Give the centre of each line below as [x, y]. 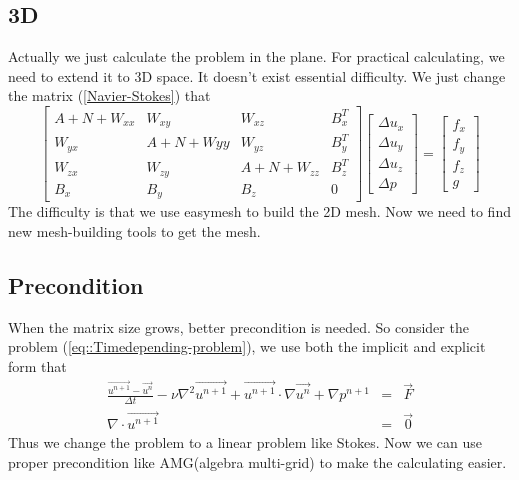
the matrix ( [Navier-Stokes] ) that [109, 95]
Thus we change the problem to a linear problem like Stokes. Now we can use [245, 442]
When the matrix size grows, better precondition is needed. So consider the [238, 326]
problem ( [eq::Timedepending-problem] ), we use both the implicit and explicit [247, 346]
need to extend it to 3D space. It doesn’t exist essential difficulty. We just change [257, 75]
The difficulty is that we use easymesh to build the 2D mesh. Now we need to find [259, 211]
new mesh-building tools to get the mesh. [134, 231]
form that [37, 366]
